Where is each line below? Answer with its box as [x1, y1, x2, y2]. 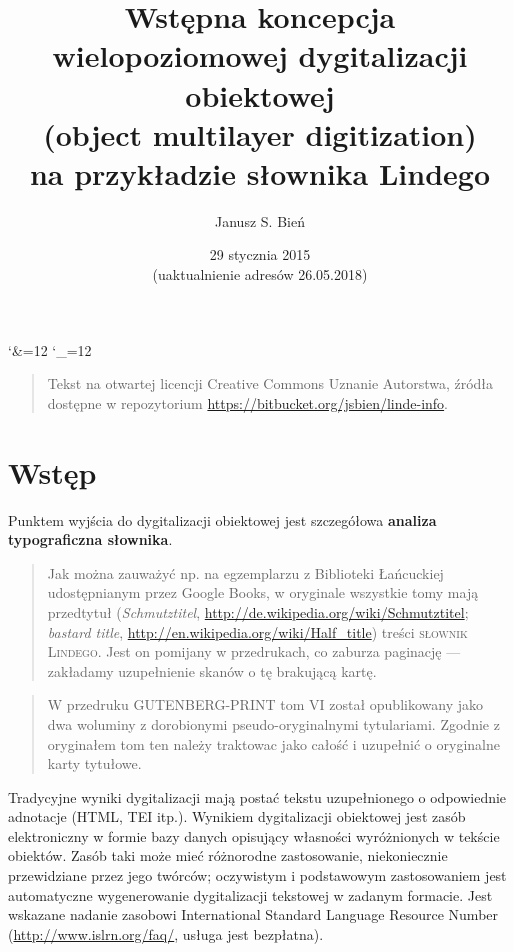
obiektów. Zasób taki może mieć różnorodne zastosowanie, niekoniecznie [8, 845, 448, 866]
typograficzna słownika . [8, 529, 173, 550]
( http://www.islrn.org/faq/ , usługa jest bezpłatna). [8, 923, 324, 944]
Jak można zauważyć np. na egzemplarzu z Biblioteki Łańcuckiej [47, 562, 444, 583]
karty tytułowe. [47, 753, 142, 774]
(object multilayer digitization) [43, 113, 477, 154]
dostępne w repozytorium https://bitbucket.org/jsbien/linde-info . [47, 392, 449, 413]
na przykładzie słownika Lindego [29, 152, 491, 193]
